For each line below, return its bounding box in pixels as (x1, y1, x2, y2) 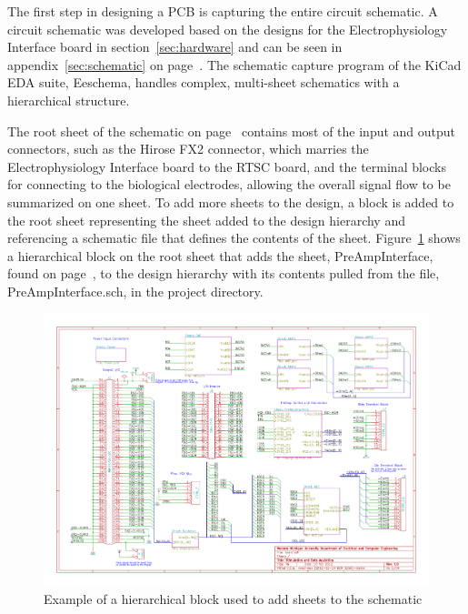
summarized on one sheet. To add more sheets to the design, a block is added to (7, 192, 454, 211)
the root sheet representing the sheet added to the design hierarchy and (7, 210, 405, 229)
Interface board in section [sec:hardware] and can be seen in (7, 37, 343, 56)
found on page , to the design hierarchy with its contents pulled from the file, (7, 264, 440, 283)
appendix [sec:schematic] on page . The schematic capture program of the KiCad (7, 55, 462, 74)
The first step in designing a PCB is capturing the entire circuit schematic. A (7, 2, 438, 20)
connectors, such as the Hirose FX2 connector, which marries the (7, 139, 369, 158)
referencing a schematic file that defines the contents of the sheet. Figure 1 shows (7, 228, 461, 247)
